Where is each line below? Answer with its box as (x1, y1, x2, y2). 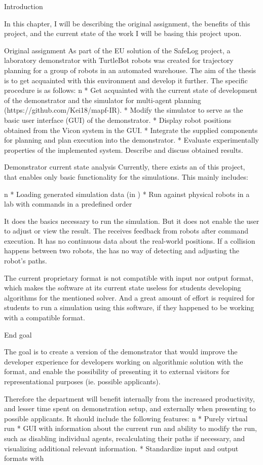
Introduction (4, 1, 43, 11)
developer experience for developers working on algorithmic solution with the (4, 356, 243, 367)
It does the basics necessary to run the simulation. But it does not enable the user (4, 215, 259, 226)
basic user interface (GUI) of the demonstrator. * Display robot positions (4, 114, 232, 125)
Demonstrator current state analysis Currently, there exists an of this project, (4, 161, 245, 172)
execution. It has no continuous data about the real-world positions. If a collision (4, 235, 255, 246)
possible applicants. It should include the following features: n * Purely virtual (4, 413, 248, 423)
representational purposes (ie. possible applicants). (4, 376, 161, 386)
